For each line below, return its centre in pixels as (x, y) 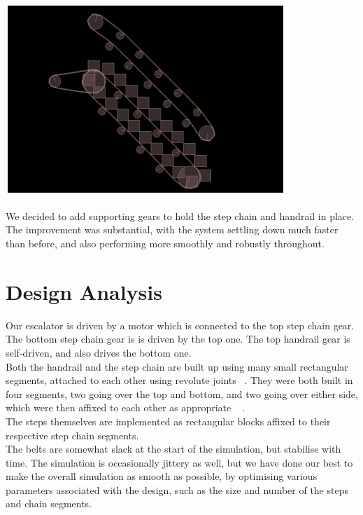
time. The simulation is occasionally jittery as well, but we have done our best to (179, 462)
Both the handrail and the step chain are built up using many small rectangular (177, 366)
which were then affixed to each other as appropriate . (126, 407)
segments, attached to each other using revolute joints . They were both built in (179, 380)
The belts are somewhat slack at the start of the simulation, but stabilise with (173, 449)
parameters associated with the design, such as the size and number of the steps (177, 489)
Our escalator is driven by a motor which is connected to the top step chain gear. (180, 325)
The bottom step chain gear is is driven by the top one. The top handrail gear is (178, 339)
